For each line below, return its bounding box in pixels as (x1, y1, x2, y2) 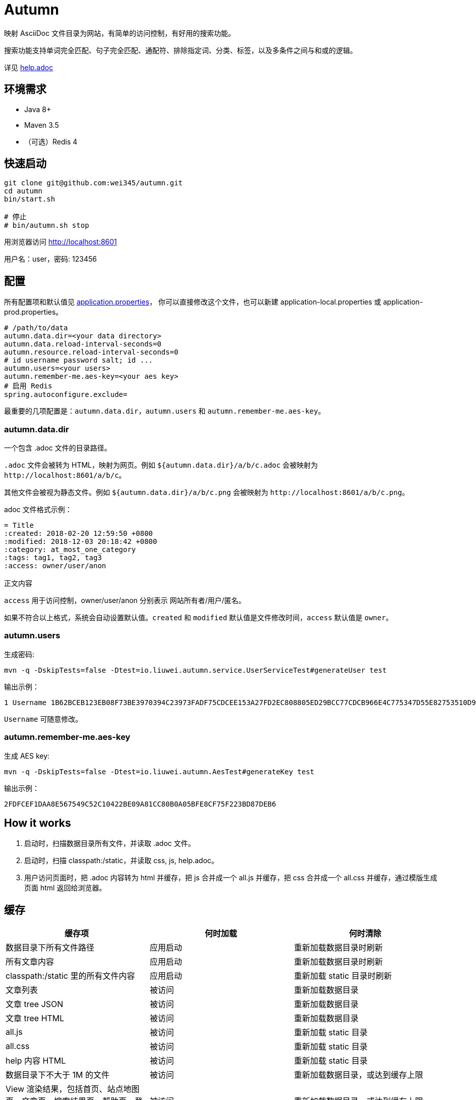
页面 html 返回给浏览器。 (24, 883, 106, 892)
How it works (4, 816, 71, 829)
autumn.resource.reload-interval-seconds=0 (4, 348, 178, 357)
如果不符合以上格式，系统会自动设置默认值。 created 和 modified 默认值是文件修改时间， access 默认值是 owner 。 (4, 613, 393, 622)
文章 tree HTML (6, 1013, 65, 1024)
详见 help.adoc (4, 63, 53, 72)
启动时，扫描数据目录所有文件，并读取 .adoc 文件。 (24, 839, 195, 848)
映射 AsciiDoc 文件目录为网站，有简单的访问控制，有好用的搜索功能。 (4, 28, 235, 37)
